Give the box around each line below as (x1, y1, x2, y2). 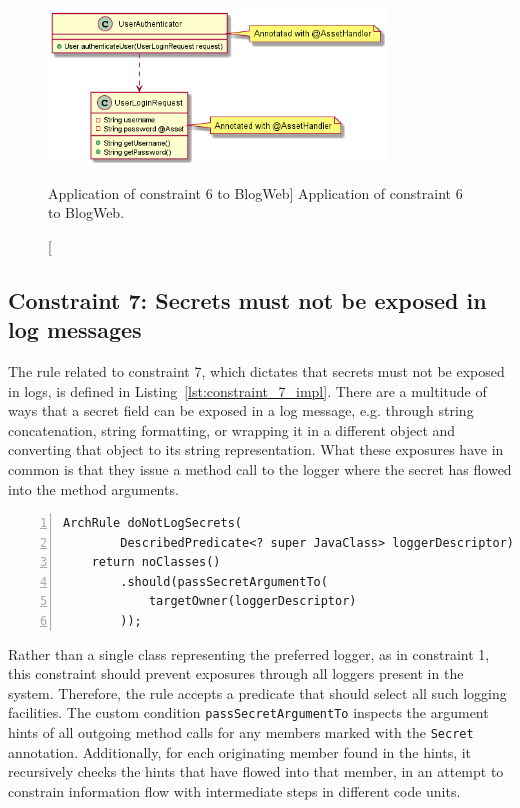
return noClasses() (91, 555, 221, 570)
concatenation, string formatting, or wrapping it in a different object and (8, 419, 456, 440)
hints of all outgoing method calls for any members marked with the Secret (8, 722, 474, 743)
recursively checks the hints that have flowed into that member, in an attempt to (8, 761, 504, 782)
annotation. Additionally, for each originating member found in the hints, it (8, 741, 472, 762)
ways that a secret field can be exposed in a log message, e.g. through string (8, 400, 474, 421)
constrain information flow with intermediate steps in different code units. (8, 780, 461, 801)
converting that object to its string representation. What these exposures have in (8, 439, 504, 460)
